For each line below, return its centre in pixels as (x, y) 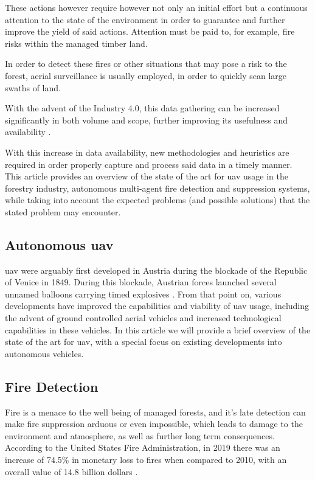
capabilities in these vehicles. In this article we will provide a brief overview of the (158, 329)
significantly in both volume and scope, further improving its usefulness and (146, 120)
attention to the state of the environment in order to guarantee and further (145, 19)
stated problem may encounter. (63, 211)
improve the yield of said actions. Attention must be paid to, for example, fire (150, 31)
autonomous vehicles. (44, 353)
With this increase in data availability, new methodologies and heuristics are (147, 152)
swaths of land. (33, 87)
